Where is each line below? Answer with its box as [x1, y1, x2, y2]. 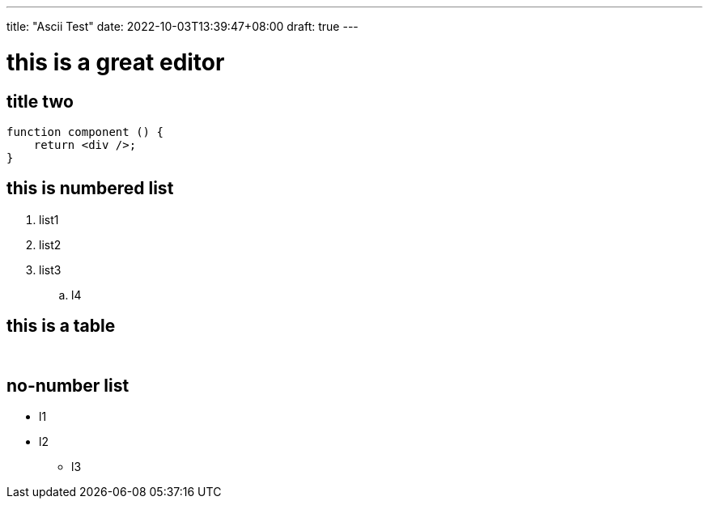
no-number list [6, 376, 129, 397]
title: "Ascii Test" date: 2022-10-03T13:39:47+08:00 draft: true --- [6, 19, 359, 33]
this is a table [6, 316, 116, 337]
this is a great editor [6, 48, 225, 76]
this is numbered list [6, 178, 174, 199]
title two [6, 91, 74, 112]
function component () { [6, 125, 163, 138]
